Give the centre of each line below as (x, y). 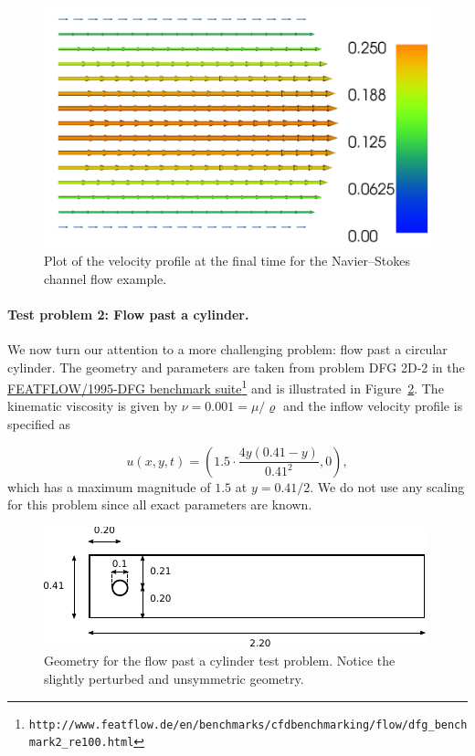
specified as (39, 423)
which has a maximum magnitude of (109, 486)
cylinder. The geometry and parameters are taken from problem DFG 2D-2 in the (236, 367)
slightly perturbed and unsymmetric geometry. (174, 678)
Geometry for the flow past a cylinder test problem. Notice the (220, 661)
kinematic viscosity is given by (93, 406)
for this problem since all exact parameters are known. (160, 504)
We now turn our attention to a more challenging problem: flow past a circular (227, 348)
